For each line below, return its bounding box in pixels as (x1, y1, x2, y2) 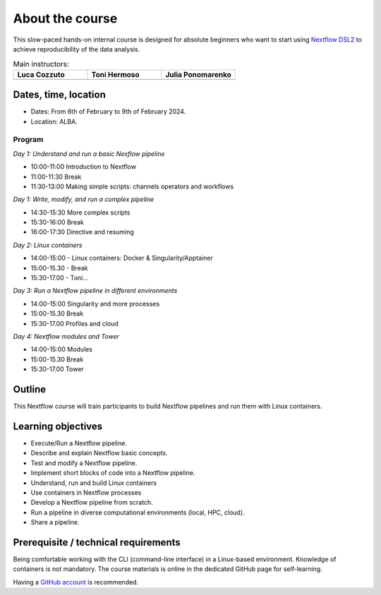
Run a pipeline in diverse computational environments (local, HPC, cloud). (30, 508, 245, 517)
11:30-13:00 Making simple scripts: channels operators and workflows (30, 182, 234, 191)
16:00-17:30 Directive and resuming (30, 228, 134, 236)
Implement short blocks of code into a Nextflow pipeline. (30, 469, 195, 477)
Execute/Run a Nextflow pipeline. (30, 438, 127, 447)
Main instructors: (13, 59, 70, 68)
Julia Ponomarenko (165, 69, 232, 79)
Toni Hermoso (91, 69, 140, 79)
